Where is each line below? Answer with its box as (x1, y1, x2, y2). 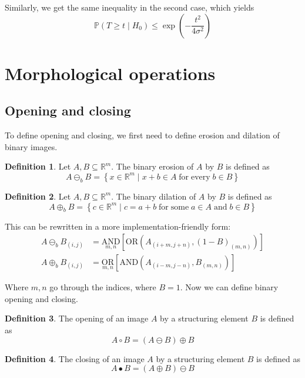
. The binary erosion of (111, 160, 194, 173)
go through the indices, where (49, 281, 156, 293)
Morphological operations (5, 61, 216, 85)
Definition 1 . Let (5, 160, 71, 173)
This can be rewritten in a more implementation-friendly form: (5, 220, 231, 232)
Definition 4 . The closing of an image (5, 352, 145, 364)
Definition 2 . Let (5, 190, 71, 202)
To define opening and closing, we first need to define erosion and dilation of (5, 129, 280, 141)
